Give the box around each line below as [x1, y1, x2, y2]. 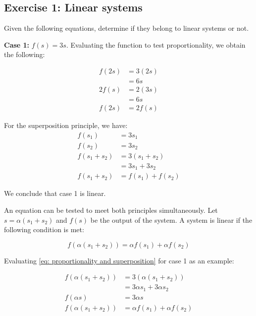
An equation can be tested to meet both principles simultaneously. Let [4, 204, 218, 215]
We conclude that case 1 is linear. [4, 188, 106, 198]
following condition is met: [4, 224, 84, 235]
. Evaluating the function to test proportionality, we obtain [66, 39, 246, 50]
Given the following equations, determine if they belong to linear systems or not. [4, 23, 249, 33]
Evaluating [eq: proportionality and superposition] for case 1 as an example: [4, 255, 234, 265]
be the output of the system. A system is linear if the [90, 214, 253, 225]
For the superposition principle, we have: [4, 120, 128, 130]
